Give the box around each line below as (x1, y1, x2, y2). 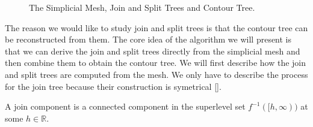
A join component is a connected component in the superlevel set (5, 100, 246, 113)
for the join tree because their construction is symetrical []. (5, 80, 222, 92)
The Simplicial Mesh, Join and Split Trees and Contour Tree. (29, 1, 255, 13)
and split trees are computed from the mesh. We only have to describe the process (5, 68, 308, 80)
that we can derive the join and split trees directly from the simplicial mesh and (5, 44, 300, 57)
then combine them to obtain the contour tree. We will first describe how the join (5, 56, 306, 69)
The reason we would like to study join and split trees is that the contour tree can (5, 21, 308, 34)
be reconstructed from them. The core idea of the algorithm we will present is (5, 33, 292, 46)
